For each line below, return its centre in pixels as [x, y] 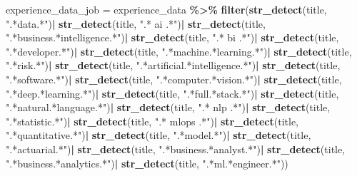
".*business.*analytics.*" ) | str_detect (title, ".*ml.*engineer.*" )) [147, 163]
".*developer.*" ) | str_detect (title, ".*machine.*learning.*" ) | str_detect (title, [179, 51]
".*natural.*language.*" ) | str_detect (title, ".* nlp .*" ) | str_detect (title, [168, 107]
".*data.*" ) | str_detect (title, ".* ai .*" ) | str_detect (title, [136, 23]
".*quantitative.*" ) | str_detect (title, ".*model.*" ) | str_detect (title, [159, 135]
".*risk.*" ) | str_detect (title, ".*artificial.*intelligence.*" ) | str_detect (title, [173, 65]
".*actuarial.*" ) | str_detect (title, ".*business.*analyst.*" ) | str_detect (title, [176, 149]
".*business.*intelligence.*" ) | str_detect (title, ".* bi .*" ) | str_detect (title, [172, 37]
